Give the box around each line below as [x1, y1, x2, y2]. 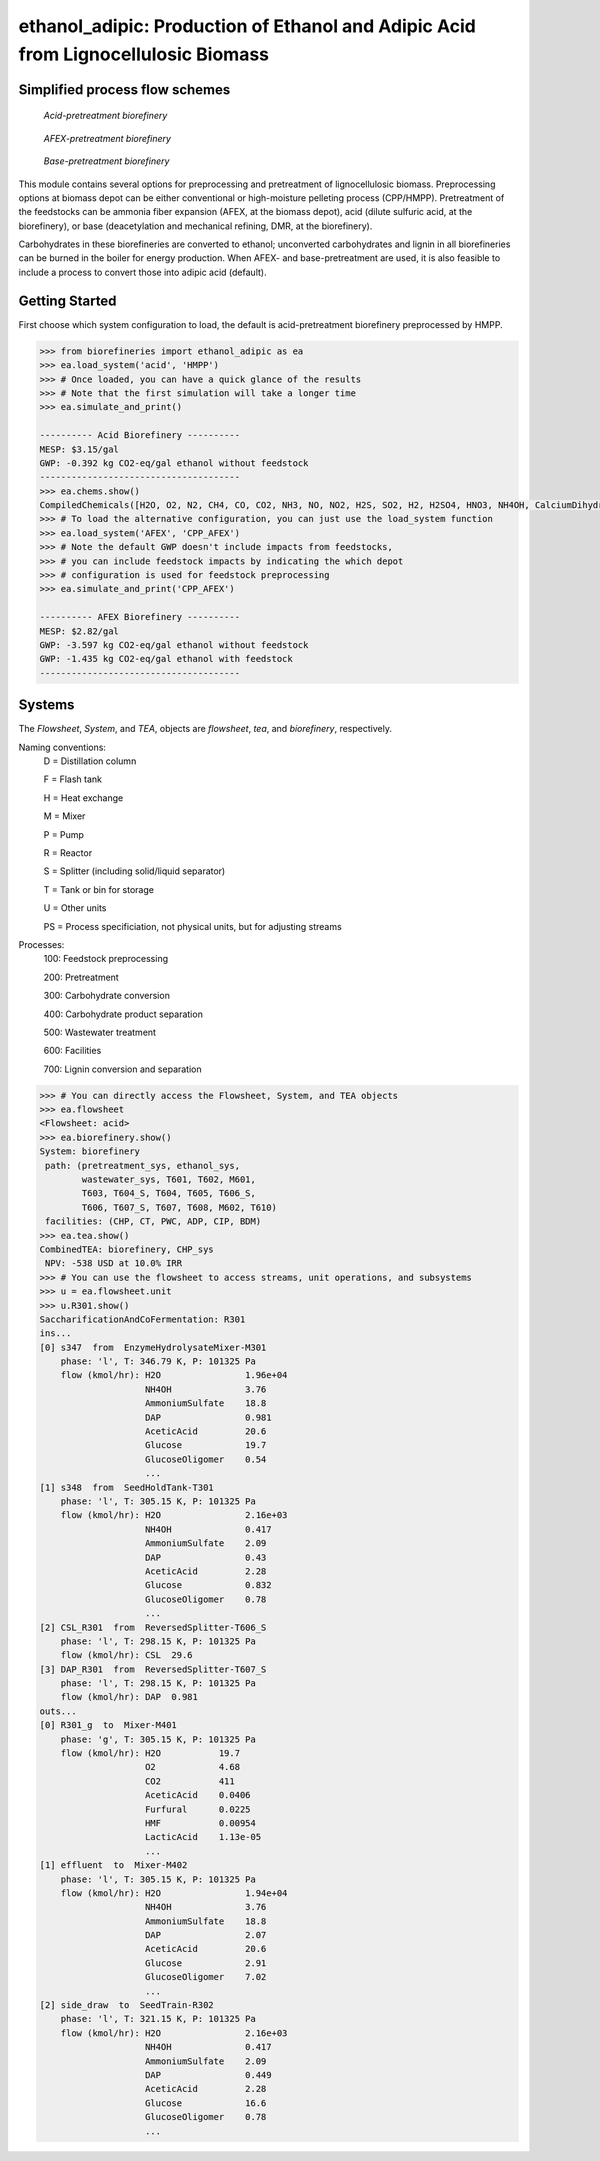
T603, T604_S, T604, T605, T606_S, [81, 1188, 257, 1199]
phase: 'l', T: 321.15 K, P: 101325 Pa [60, 2013, 257, 2025]
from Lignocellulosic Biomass [18, 43, 270, 65]
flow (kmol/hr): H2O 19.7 [60, 1748, 240, 1759]
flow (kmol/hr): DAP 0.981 [60, 1691, 199, 1703]
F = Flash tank [43, 773, 102, 785]
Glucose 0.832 [145, 1580, 272, 1591]
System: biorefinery [39, 1146, 140, 1157]
